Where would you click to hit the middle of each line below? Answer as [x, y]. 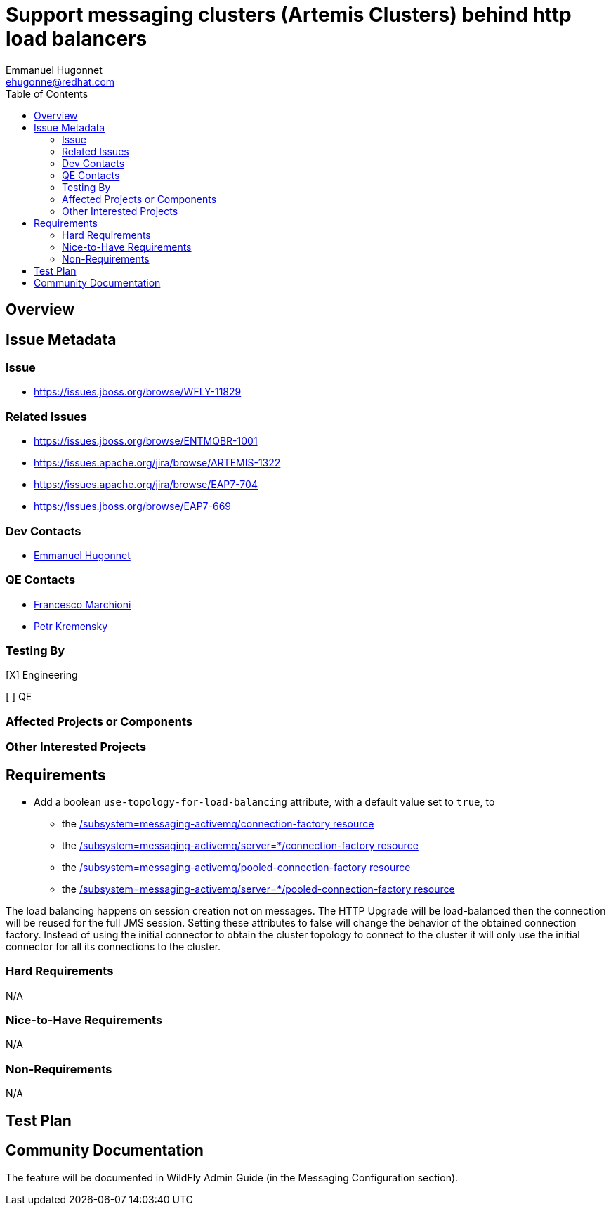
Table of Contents [47, 93]
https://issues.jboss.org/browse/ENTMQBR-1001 [146, 441]
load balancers [77, 39]
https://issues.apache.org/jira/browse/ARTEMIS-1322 [157, 463]
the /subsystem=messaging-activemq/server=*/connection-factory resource [240, 845]
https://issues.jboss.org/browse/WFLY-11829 [138, 392]
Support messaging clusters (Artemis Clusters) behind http [289, 15]
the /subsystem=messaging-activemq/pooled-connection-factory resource [236, 867]
